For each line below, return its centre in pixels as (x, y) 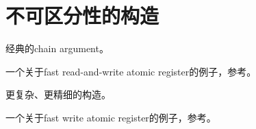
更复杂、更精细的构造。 (58, 94)
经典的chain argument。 (57, 48)
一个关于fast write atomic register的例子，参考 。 (111, 117)
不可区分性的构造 (82, 15)
